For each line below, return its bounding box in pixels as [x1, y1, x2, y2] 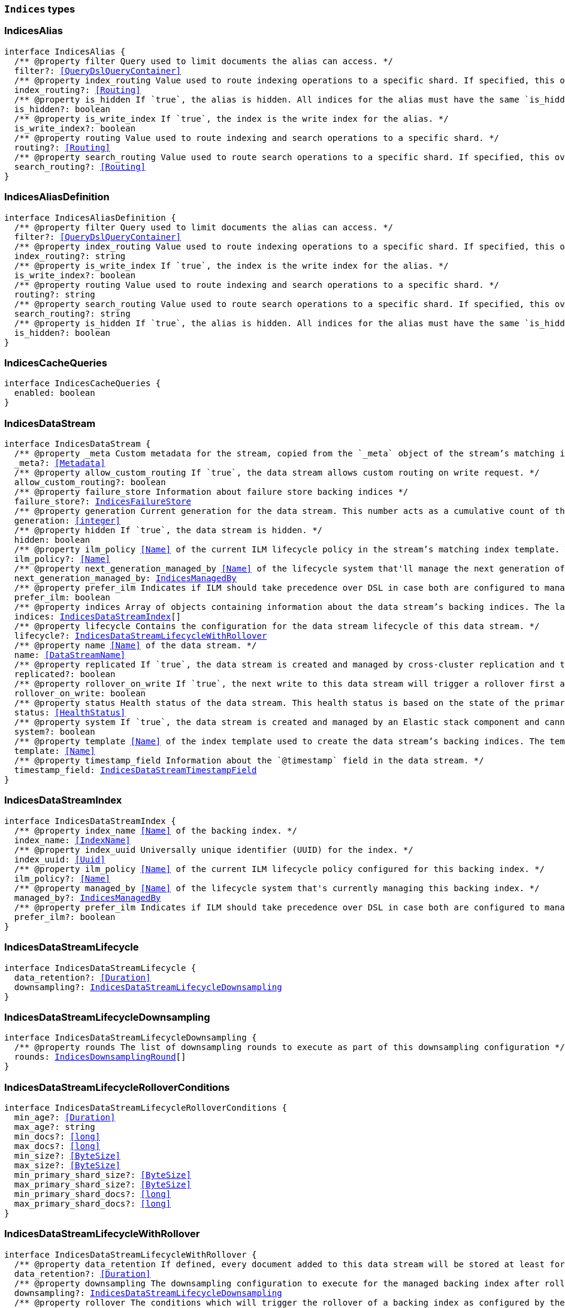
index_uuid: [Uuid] [14, 854, 105, 864]
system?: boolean [14, 727, 95, 736]
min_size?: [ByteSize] [14, 1151, 120, 1160]
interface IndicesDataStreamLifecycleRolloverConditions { [4, 1103, 288, 1112]
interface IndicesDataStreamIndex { [4, 816, 176, 826]
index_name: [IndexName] [14, 835, 131, 845]
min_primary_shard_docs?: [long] [14, 1189, 171, 1199]
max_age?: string [14, 1122, 95, 1132]
